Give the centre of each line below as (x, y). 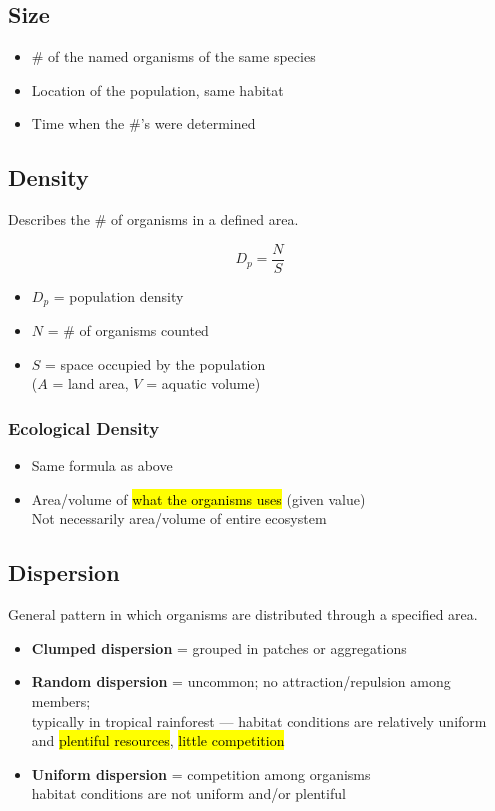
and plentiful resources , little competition (158, 740)
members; (61, 701)
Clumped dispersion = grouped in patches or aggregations (219, 647)
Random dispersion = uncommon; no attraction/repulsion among (241, 681)
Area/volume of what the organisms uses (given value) (198, 498)
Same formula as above (102, 465)
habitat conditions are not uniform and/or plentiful (188, 793)
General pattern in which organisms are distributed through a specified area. (243, 614)
